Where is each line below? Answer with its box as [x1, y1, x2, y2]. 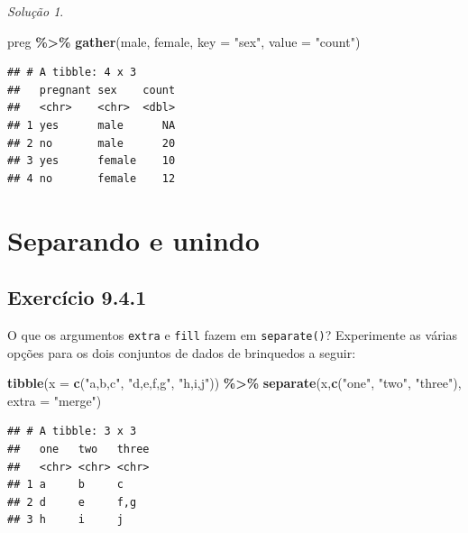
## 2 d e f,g [7, 495, 137, 509]
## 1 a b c [7, 478, 124, 492]
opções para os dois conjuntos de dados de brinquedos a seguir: [7, 343, 356, 362]
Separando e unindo [7, 221, 260, 258]
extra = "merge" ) [7, 391, 102, 409]
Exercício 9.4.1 [7, 283, 147, 311]
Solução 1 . [7, 2, 64, 20]
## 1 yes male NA [7, 118, 176, 132]
